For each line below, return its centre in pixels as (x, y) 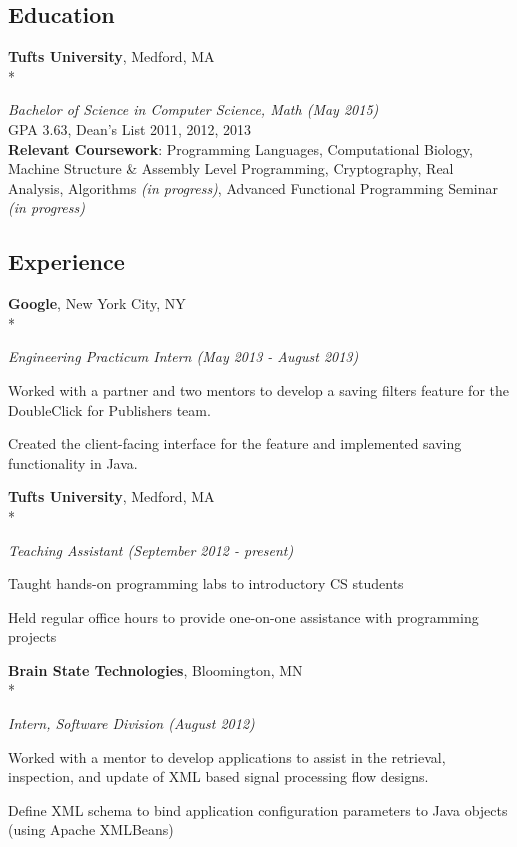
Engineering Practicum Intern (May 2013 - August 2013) (183, 356)
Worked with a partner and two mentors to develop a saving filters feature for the (259, 389)
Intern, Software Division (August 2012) (131, 723)
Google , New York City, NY (97, 303)
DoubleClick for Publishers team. (109, 409)
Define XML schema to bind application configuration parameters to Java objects (258, 809)
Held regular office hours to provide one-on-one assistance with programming (243, 616)
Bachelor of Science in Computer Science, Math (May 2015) (193, 109)
